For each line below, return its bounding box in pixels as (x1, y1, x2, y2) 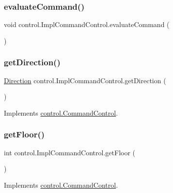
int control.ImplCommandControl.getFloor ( (4, 147, 136, 157)
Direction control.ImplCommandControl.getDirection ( (4, 75, 166, 85)
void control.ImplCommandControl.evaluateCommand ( (4, 19, 170, 30)
